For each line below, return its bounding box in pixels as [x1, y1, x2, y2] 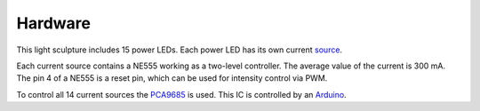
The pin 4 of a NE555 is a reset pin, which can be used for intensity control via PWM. [16, 73, 328, 83]
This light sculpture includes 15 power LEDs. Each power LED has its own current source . [16, 44, 342, 55]
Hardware [16, 13, 91, 33]
